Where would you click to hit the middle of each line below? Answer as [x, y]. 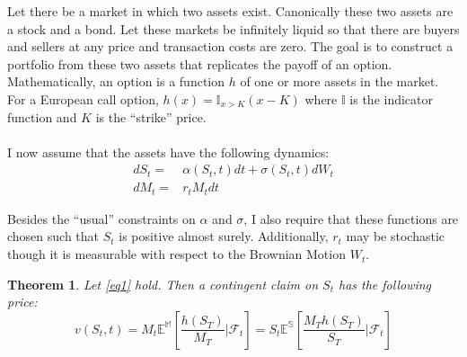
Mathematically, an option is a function [116, 81]
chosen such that [53, 236]
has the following [385, 284]
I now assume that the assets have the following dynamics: [168, 152]
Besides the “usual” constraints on [101, 218]
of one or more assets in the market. [339, 81]
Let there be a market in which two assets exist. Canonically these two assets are [230, 11]
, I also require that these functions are [351, 218]
